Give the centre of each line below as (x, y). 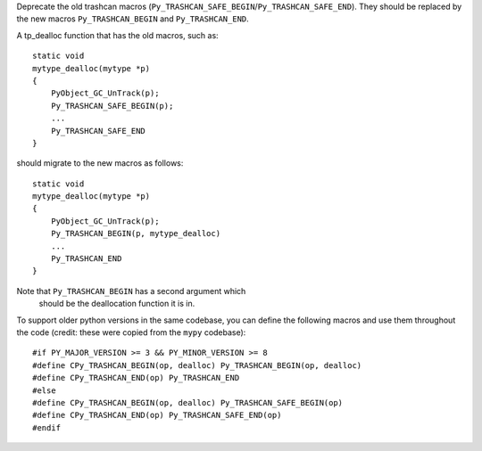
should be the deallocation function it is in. (117, 304)
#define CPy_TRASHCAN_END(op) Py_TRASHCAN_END (136, 378)
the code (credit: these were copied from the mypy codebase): (131, 332)
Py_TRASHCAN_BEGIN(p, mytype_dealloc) (136, 234)
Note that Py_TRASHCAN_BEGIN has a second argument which (131, 291)
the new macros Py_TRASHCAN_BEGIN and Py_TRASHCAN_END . (133, 19)
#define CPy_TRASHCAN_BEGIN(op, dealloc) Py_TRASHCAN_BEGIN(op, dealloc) (197, 365)
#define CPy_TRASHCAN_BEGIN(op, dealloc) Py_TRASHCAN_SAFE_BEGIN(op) (188, 402)
